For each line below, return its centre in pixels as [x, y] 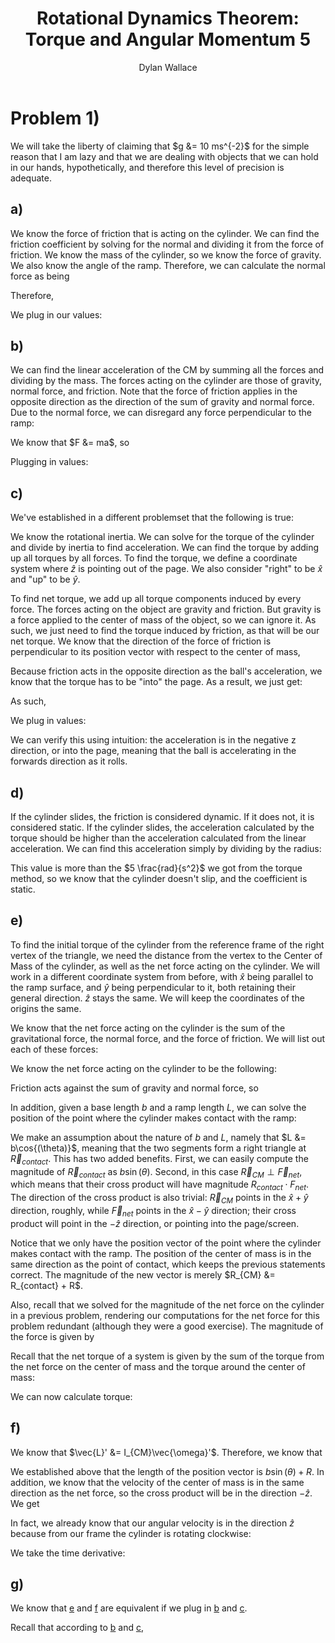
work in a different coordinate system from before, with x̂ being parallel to [162, 976]
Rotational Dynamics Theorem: [168, 18]
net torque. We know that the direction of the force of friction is [141, 641]
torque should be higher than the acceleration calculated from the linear [158, 838]
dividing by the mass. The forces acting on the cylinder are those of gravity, [166, 381]
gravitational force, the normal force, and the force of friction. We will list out [168, 1038]
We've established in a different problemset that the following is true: [152, 518]
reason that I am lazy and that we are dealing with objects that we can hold [164, 156]
